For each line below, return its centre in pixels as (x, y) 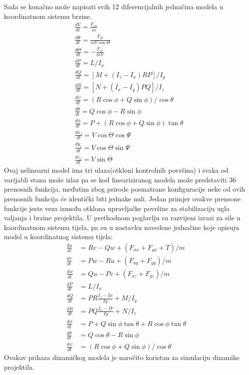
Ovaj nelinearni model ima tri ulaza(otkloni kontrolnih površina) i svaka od (116, 170)
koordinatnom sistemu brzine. (48, 16)
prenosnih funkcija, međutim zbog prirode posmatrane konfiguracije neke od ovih (125, 189)
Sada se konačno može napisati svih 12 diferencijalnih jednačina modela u (114, 6)
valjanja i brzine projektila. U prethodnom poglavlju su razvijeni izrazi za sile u (122, 218)
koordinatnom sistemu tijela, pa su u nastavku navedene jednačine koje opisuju (122, 227)
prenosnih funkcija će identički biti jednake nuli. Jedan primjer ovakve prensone (122, 198)
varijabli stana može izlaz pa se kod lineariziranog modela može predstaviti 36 (120, 179)
